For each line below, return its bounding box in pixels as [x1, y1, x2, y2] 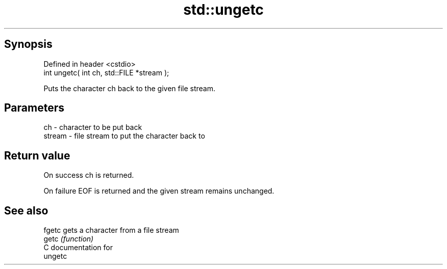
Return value [4, 149, 70, 162]
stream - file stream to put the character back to [43, 131, 205, 141]
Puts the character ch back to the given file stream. [43, 84, 216, 93]
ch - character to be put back [43, 123, 142, 132]
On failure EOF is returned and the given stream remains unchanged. [43, 186, 275, 196]
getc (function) [43, 234, 94, 244]
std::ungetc [183, 1, 264, 18]
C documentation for [43, 243, 113, 252]
